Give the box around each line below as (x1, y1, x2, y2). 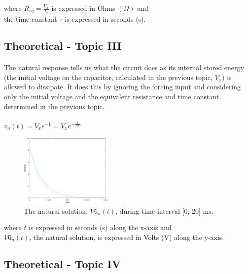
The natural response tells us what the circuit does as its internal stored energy (4, 62, 244, 73)
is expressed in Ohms (51, 3, 115, 13)
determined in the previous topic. (4, 101, 105, 111)
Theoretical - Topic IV (4, 256, 121, 271)
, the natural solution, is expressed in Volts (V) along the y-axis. (29, 232, 224, 242)
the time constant (4, 14, 57, 24)
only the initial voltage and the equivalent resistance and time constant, (4, 91, 221, 101)
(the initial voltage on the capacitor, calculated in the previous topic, (4, 72, 213, 82)
